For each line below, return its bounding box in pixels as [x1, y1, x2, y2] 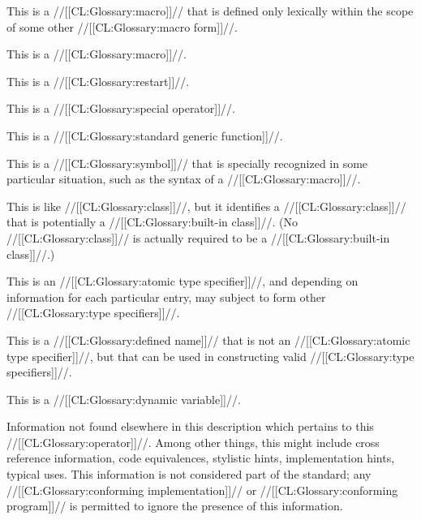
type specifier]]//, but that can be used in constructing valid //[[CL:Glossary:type [6, 347, 415, 364]
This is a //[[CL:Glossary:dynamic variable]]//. [6, 390, 241, 407]
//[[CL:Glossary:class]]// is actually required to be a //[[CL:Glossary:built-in [6, 229, 390, 246]
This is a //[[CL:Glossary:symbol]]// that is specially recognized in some [6, 154, 368, 171]
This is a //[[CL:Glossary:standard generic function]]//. [6, 127, 283, 144]
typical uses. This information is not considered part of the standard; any [6, 466, 372, 483]
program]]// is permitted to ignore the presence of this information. [6, 497, 343, 514]
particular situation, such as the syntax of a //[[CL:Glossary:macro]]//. [6, 170, 361, 187]
